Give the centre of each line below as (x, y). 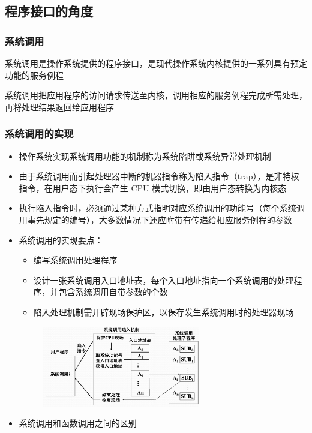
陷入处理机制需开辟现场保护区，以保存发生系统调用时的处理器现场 (163, 312)
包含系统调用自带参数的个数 (113, 292)
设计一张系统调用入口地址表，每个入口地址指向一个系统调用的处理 (163, 280)
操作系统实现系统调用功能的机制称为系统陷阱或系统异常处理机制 (145, 156)
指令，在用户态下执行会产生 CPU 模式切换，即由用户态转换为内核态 (153, 187)
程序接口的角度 (49, 11)
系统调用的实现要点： (61, 240)
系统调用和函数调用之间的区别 (78, 423)
